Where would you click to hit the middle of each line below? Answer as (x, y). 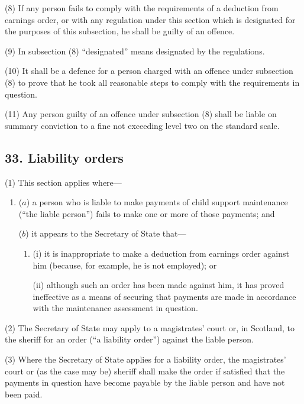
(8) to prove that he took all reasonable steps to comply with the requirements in (152, 82)
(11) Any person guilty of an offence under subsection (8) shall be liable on (141, 114)
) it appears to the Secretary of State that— (106, 233)
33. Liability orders (64, 157)
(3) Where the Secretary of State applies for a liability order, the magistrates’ (145, 359)
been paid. (24, 394)
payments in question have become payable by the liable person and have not (145, 382)
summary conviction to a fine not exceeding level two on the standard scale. (142, 125)
